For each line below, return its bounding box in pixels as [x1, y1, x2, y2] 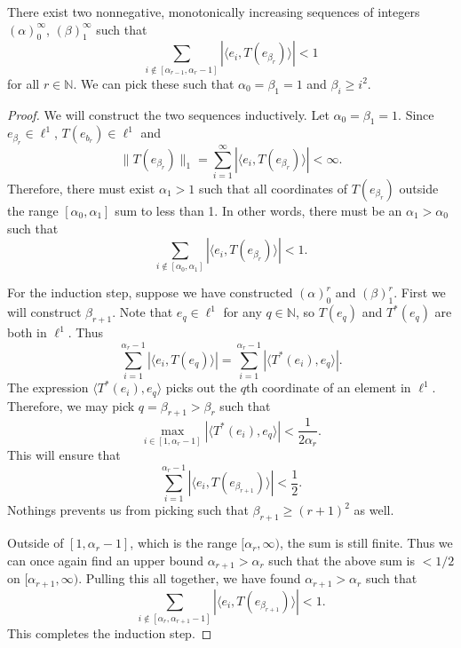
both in [7, 323, 47, 342]
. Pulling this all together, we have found [78, 569, 301, 588]
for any [223, 303, 262, 321]
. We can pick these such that [73, 74, 234, 92]
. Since [398, 105, 434, 123]
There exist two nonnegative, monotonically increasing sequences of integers [7, 3, 420, 20]
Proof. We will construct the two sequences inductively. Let [7, 105, 330, 123]
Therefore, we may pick [7, 396, 135, 415]
